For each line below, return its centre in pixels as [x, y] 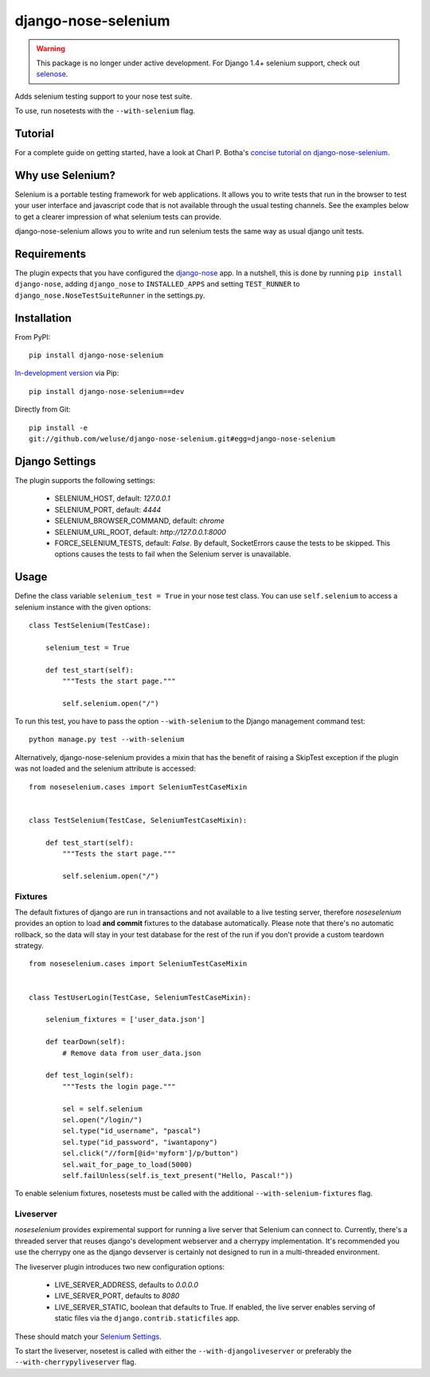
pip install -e [59, 427]
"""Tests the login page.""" [119, 1086]
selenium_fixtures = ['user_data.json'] [125, 1020]
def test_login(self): [90, 1075]
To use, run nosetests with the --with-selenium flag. [105, 111]
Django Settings [55, 461]
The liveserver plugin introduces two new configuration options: [120, 1266]
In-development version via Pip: [67, 373]
